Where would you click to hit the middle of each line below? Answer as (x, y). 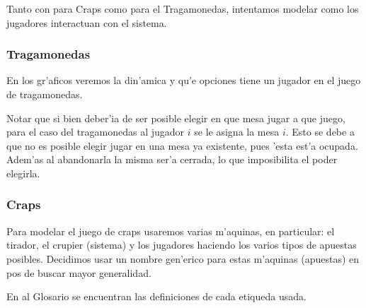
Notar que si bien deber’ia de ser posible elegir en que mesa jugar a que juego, (176, 118)
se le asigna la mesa (237, 132)
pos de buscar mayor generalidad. (79, 272)
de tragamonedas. (45, 94)
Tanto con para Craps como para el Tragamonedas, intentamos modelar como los (183, 8)
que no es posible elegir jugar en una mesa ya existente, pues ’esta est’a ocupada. (182, 145)
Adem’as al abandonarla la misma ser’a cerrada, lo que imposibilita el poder (172, 159)
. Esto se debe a (320, 132)
